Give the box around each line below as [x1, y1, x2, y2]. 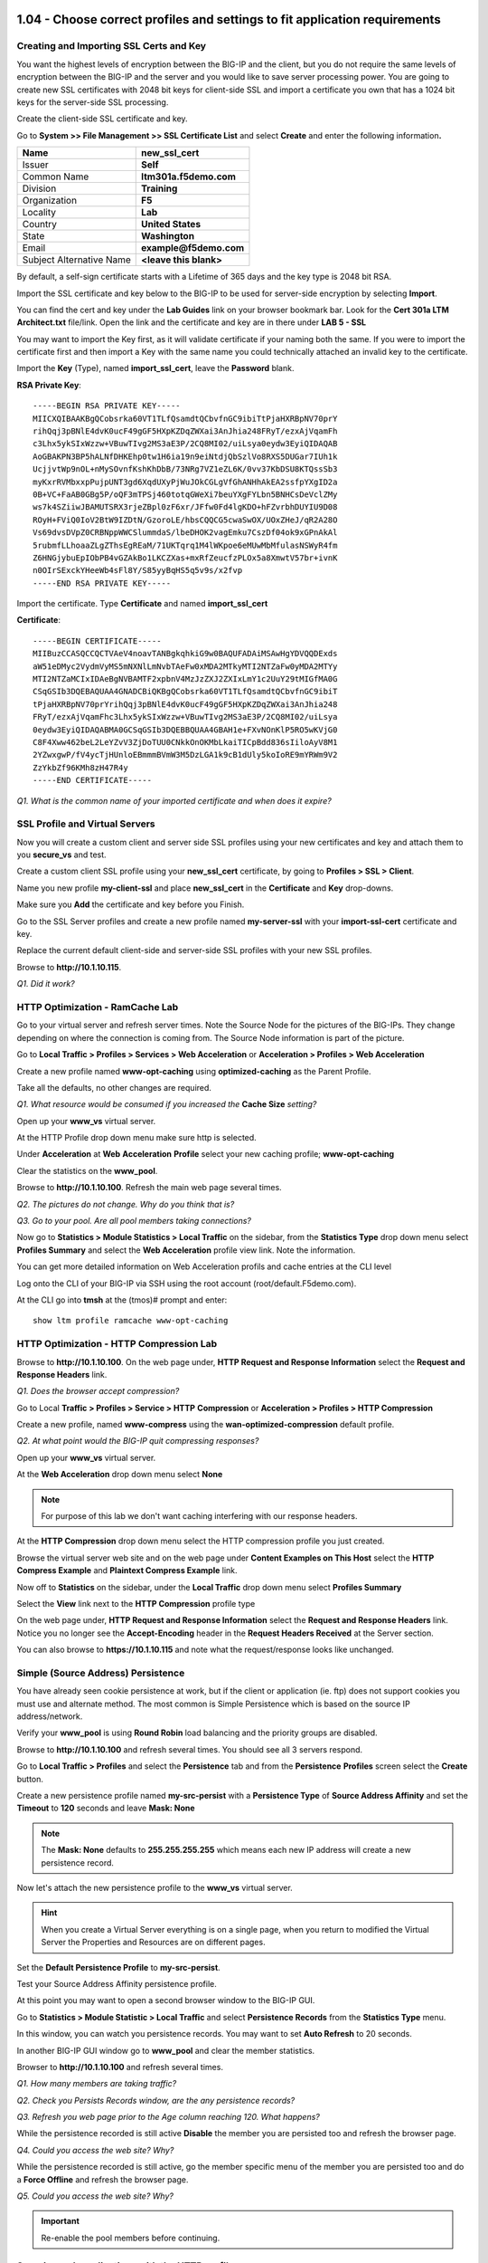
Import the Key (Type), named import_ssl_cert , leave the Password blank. [16, 363, 295, 374]
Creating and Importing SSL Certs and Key [16, 40, 207, 53]
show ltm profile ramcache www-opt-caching [33, 1315, 229, 1326]
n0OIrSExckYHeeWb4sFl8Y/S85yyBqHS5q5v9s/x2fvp [33, 566, 243, 576]
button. [16, 1773, 44, 1784]
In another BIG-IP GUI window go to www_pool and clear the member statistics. [16, 2045, 315, 2056]
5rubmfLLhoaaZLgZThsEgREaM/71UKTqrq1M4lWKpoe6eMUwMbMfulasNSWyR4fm [33, 539, 338, 550]
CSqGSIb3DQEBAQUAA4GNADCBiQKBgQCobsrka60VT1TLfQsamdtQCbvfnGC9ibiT [33, 686, 338, 697]
